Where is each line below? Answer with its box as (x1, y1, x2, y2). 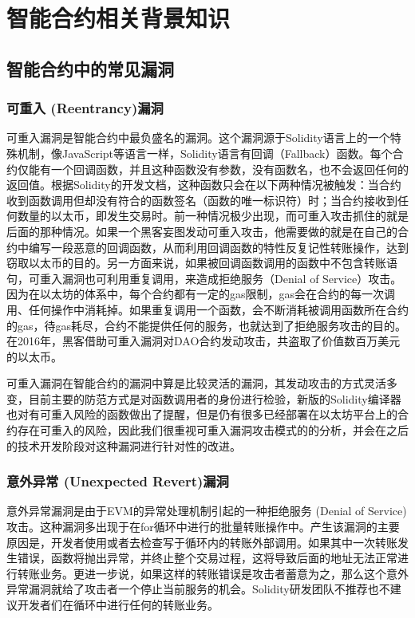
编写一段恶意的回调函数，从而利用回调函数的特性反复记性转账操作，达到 (28, 238, 409, 255)
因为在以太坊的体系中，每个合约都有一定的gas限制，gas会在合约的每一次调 (6, 285, 396, 302)
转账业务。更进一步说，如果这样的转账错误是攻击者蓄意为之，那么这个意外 (17, 565, 409, 581)
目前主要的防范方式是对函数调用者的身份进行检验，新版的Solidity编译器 (28, 390, 401, 407)
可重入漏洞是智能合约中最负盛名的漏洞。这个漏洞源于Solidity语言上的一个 (6, 129, 390, 146)
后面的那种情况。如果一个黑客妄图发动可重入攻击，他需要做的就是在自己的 (6, 222, 397, 239)
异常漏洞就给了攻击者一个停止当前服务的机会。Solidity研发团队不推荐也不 (6, 581, 390, 597)
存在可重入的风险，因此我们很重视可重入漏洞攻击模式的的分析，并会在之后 (17, 422, 409, 439)
